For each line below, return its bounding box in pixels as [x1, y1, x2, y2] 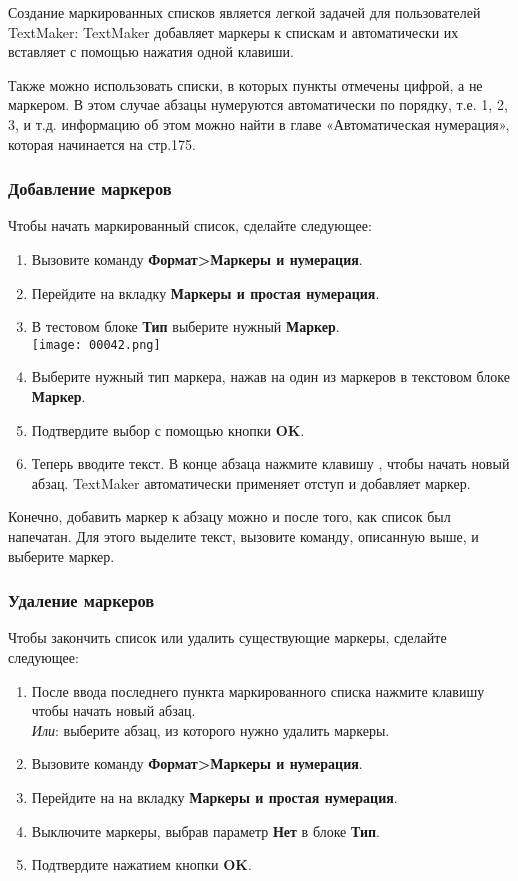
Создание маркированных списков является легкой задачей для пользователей [8, 2, 481, 22]
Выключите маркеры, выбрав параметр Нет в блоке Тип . [31, 820, 381, 841]
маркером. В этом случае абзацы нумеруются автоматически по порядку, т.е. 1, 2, [8, 94, 508, 115]
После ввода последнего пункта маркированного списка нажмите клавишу [31, 680, 485, 701]
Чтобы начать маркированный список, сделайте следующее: [8, 215, 372, 236]
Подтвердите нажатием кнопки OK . [31, 854, 252, 875]
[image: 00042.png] [31, 337, 161, 352]
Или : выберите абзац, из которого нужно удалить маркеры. [31, 719, 390, 740]
